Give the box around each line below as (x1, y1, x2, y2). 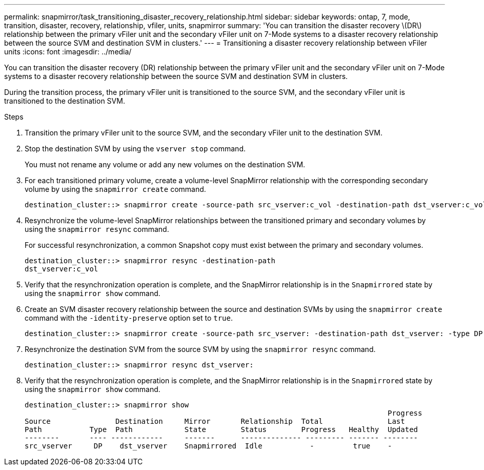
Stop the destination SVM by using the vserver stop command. (25, 144, 246, 153)
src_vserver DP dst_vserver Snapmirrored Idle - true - (25, 442, 392, 450)
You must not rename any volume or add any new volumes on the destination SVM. (25, 160, 306, 169)
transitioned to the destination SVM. (4, 96, 125, 105)
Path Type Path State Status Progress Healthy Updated (25, 425, 418, 434)
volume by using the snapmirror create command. (25, 185, 206, 193)
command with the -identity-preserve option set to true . (25, 314, 233, 322)
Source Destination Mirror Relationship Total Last (25, 417, 405, 425)
